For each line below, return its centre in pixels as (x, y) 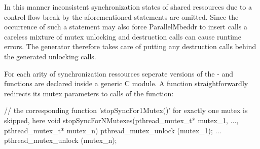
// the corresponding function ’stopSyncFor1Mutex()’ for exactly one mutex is (126, 110)
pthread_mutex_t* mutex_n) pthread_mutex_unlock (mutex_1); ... (113, 130)
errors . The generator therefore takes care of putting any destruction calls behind (130, 46)
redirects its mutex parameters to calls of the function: (89, 93)
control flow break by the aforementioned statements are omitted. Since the (121, 16)
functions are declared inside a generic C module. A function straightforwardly (126, 83)
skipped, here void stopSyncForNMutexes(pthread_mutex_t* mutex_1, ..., (121, 120)
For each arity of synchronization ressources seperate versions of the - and (119, 73)
